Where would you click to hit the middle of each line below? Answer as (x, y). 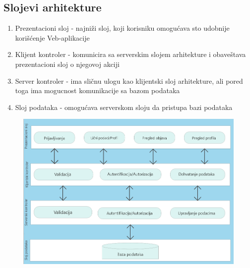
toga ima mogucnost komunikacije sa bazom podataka (97, 90)
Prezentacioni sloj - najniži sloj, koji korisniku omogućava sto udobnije (122, 28)
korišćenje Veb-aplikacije (52, 37)
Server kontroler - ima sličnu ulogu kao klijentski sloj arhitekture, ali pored (129, 80)
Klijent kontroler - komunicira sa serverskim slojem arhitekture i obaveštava (130, 54)
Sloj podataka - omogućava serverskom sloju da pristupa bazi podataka (124, 107)
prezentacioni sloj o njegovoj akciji (67, 64)
